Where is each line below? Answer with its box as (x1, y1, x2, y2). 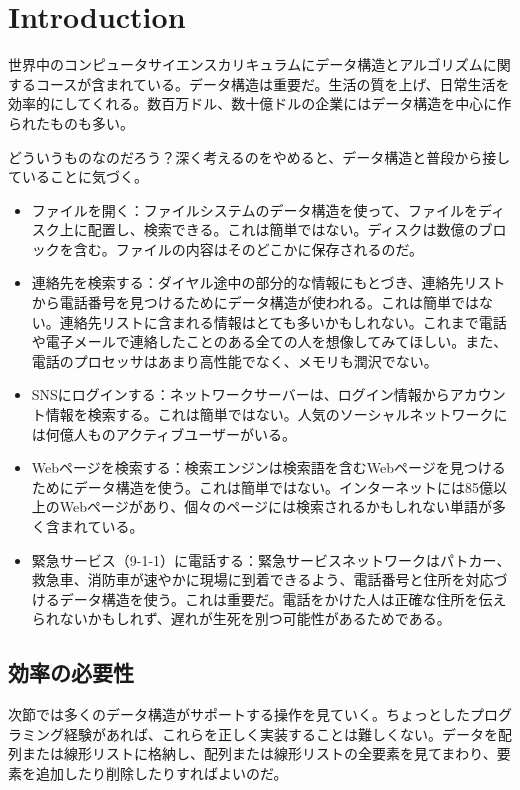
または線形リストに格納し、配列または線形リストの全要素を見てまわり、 (21, 743, 497, 764)
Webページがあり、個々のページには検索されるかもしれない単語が (59, 496, 492, 517)
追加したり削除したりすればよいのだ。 (35, 762, 288, 783)
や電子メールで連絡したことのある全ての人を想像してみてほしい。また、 (31, 331, 508, 352)
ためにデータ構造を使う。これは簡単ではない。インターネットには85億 (31, 476, 493, 497)
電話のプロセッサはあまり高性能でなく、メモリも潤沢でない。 (31, 350, 438, 371)
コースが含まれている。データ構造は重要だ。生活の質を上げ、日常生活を (35, 73, 510, 94)
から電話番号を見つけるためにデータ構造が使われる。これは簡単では (31, 292, 480, 313)
